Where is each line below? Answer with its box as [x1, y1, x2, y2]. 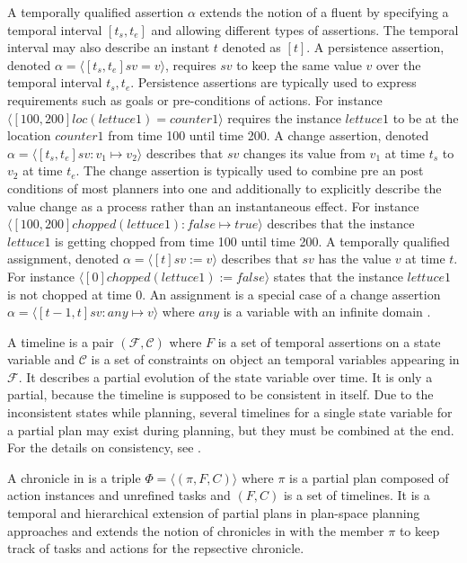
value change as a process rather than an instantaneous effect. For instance [7, 196, 419, 215]
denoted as [222, 38, 281, 57]
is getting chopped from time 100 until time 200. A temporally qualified [55, 231, 450, 250]
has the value [318, 249, 392, 268]
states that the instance [273, 266, 403, 285]
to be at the [392, 108, 459, 127]
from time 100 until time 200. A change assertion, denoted [108, 126, 429, 145]
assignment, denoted [7, 249, 119, 268]
